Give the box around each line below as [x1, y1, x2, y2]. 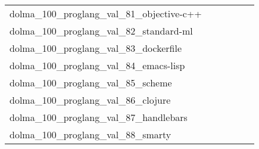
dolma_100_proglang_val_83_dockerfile [10, 41, 182, 55]
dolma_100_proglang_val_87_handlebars [10, 110, 188, 124]
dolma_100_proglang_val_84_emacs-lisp [10, 58, 185, 72]
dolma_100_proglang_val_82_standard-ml [10, 24, 193, 38]
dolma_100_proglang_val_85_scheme [10, 76, 172, 89]
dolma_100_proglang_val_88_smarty [10, 128, 171, 141]
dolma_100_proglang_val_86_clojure [10, 93, 171, 107]
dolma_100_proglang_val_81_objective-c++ [10, 7, 202, 20]
